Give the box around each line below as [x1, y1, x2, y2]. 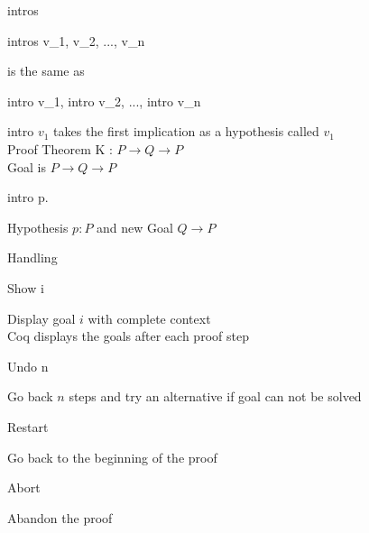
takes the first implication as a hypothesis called [53, 122, 319, 141]
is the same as [7, 61, 85, 80]
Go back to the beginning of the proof [7, 447, 217, 466]
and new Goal [97, 217, 173, 236]
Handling [7, 248, 58, 267]
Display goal [7, 308, 76, 327]
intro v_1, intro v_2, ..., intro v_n [7, 91, 201, 110]
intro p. [7, 188, 49, 207]
